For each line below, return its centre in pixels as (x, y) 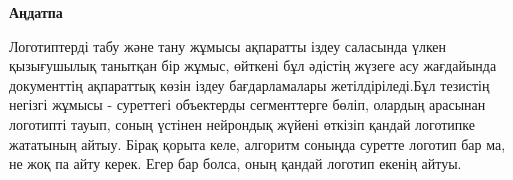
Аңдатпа (36, 12)
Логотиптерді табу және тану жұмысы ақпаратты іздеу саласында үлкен (228, 45)
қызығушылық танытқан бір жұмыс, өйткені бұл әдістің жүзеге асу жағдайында (253, 65)
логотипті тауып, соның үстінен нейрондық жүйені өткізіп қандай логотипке (242, 123)
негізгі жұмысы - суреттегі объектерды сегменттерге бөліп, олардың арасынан (247, 104)
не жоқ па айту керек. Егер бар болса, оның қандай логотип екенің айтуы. (235, 163)
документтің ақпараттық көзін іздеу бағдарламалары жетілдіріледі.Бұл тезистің (249, 84)
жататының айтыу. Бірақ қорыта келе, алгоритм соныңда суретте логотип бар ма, (257, 143)
